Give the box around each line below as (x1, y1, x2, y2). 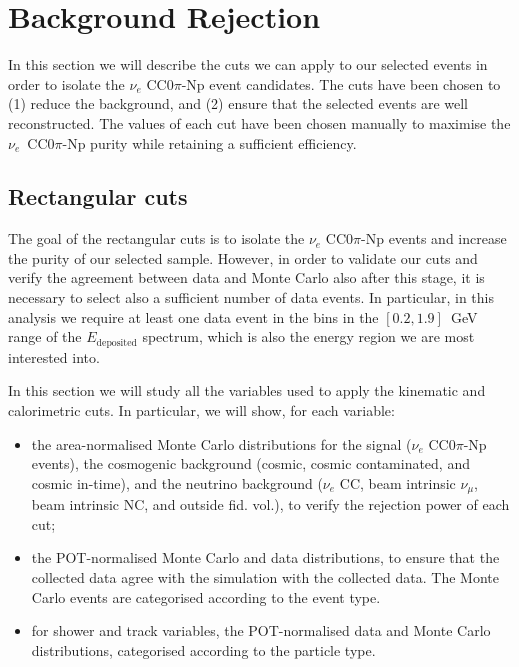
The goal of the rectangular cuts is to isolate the (8, 228, 305, 249)
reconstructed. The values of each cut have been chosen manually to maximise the (8, 112, 511, 133)
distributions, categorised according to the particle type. (31, 639, 376, 660)
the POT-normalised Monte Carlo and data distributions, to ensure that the (31, 547, 500, 568)
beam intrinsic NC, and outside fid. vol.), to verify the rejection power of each (31, 494, 510, 515)
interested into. (8, 346, 100, 367)
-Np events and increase (361, 228, 507, 249)
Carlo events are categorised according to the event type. (31, 586, 381, 607)
